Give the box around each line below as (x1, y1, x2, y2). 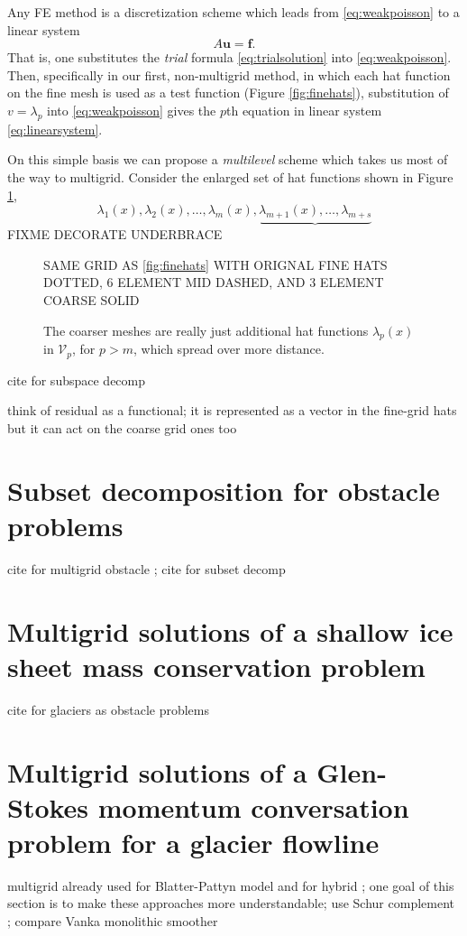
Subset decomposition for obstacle (7, 471, 440, 508)
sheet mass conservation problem (7, 647, 426, 684)
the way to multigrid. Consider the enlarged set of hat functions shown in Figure (7, 167, 453, 186)
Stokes (7, 788, 89, 825)
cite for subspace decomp (7, 370, 146, 389)
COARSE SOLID (43, 290, 140, 309)
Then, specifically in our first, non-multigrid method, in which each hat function (7, 65, 451, 84)
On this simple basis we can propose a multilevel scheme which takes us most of (7, 150, 448, 169)
